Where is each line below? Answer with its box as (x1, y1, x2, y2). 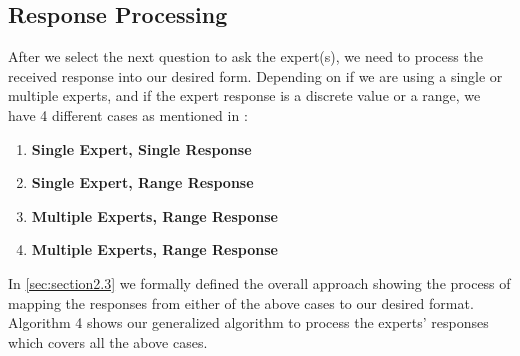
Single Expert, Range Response (31, 172, 254, 193)
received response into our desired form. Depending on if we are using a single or (8, 65, 503, 86)
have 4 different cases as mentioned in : (8, 104, 248, 125)
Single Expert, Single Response (31, 138, 252, 159)
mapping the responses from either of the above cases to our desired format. (8, 292, 474, 313)
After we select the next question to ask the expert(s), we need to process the (8, 46, 483, 67)
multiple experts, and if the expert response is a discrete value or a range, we (8, 85, 481, 106)
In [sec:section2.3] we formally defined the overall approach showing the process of (8, 272, 511, 293)
